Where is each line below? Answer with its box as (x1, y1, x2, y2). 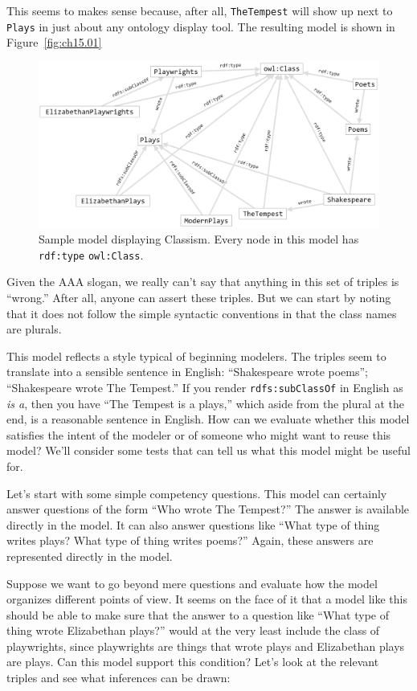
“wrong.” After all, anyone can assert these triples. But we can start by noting (6, 288, 391, 305)
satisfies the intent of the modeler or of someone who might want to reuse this (6, 426, 391, 443)
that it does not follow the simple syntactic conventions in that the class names (6, 305, 397, 321)
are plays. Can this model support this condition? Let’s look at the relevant (6, 653, 379, 670)
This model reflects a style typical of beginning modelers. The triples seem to (6, 347, 386, 364)
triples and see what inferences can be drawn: (6, 669, 231, 686)
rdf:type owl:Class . (39, 246, 144, 263)
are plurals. (6, 321, 62, 337)
